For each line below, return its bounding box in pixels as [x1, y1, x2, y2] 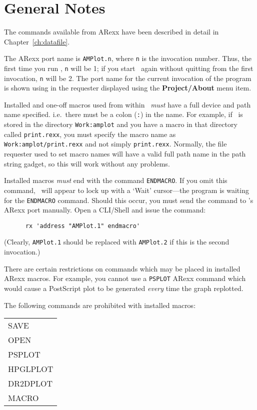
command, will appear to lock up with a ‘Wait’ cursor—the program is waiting [4, 184, 249, 195]
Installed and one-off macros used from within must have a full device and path [4, 99, 251, 109]
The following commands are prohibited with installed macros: [4, 299, 196, 310]
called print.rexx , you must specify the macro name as [4, 128, 176, 139]
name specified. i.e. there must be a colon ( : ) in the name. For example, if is [4, 109, 243, 119]
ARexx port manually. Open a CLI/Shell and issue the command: [4, 204, 206, 215]
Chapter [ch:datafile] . [4, 36, 70, 46]
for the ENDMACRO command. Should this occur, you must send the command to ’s [4, 194, 253, 205]
